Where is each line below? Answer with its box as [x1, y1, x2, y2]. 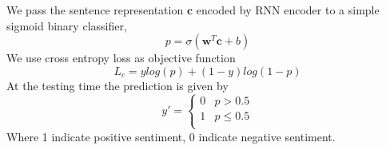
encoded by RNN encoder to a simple [196, 2, 380, 18]
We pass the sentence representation [6, 2, 184, 18]
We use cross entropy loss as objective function [6, 49, 236, 66]
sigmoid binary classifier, [6, 17, 127, 34]
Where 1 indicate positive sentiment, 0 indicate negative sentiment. [6, 128, 336, 144]
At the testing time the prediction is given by [6, 77, 229, 93]
